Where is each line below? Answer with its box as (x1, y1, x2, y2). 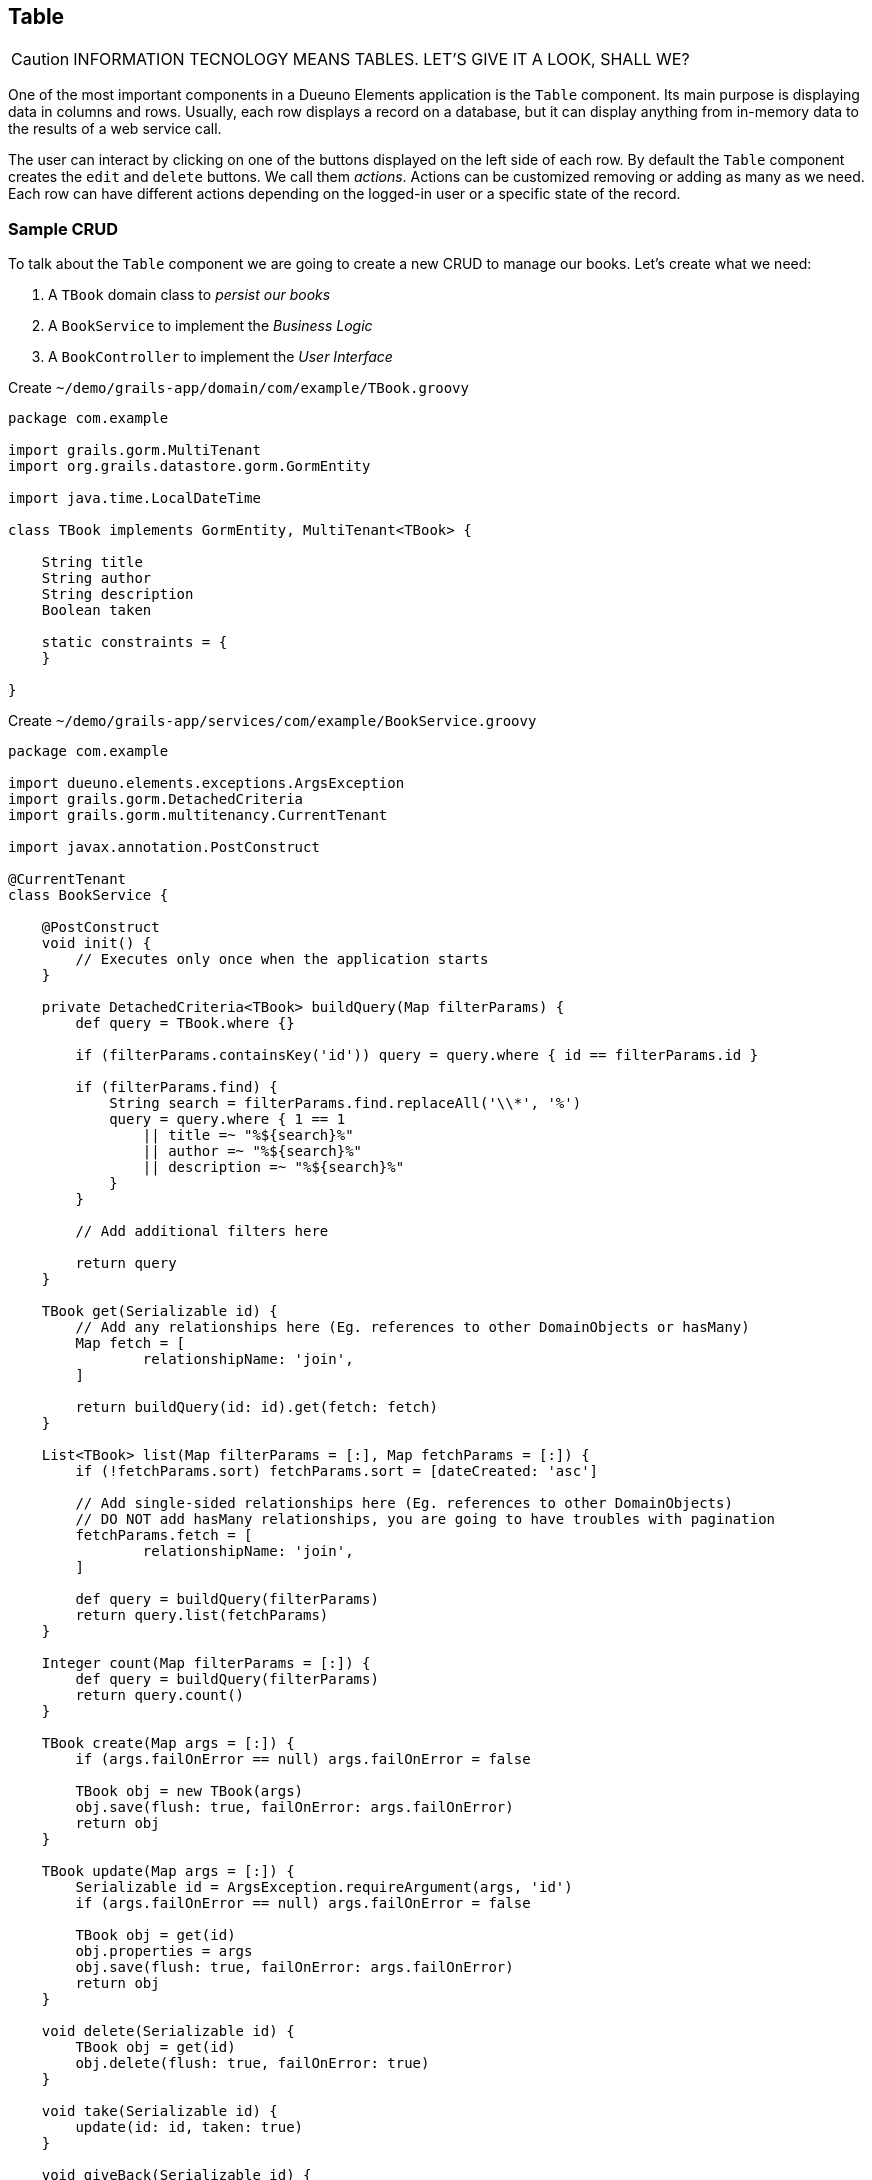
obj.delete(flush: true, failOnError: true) (75, 2055, 430, 2072)
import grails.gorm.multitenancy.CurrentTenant (8, 807, 388, 824)
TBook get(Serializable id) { (41, 1303, 278, 1320)
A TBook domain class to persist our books (48, 286, 331, 304)
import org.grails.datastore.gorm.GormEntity (8, 458, 371, 475)
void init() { (41, 935, 152, 952)
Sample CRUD (8, 218, 119, 239)
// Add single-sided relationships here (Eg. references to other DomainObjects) (75, 1495, 733, 1512)
